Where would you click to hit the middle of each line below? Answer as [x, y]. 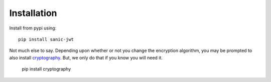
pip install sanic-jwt [46, 39]
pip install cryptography [46, 69]
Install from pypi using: [33, 28]
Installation [33, 13]
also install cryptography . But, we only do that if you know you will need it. [86, 57]
